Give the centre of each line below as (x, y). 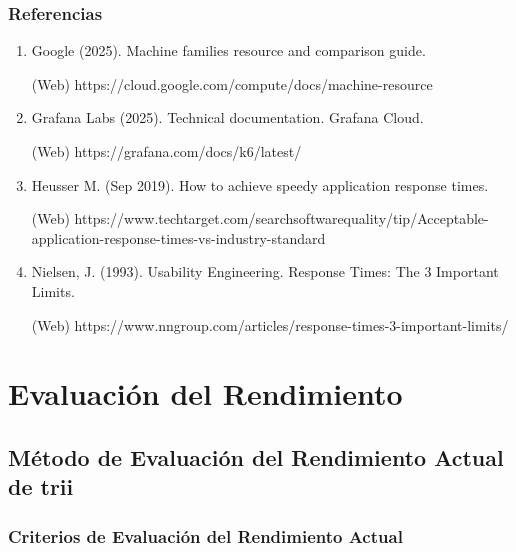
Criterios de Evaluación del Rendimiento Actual (205, 535)
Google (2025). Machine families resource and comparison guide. (228, 50)
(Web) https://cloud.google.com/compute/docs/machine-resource (232, 83)
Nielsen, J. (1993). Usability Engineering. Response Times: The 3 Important (265, 271)
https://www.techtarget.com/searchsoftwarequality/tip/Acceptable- (281, 218)
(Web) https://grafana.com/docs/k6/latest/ (166, 151)
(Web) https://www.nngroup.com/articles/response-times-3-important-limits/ (270, 324)
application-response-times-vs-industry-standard (178, 237)
